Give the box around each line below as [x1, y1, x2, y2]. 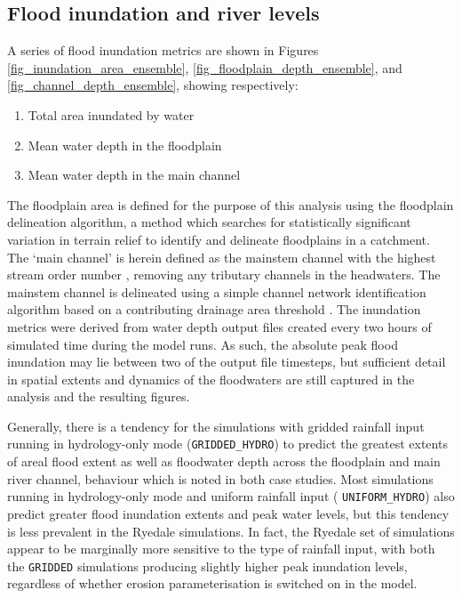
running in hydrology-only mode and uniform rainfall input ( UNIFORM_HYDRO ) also [7, 487, 455, 505]
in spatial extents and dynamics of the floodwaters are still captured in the [7, 369, 415, 388]
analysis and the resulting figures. [7, 387, 190, 406]
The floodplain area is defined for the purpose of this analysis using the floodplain [7, 195, 454, 214]
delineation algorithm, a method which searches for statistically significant [7, 213, 411, 231]
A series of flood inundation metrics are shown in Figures [7, 41, 319, 60]
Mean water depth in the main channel [28, 166, 241, 184]
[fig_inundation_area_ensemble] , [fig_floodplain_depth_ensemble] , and [7, 58, 402, 77]
